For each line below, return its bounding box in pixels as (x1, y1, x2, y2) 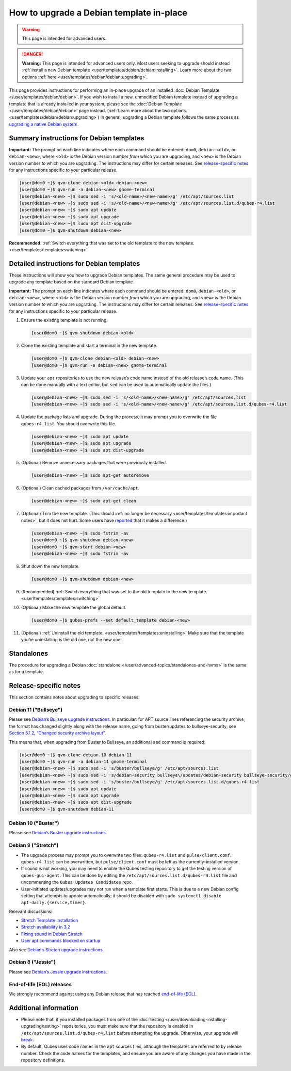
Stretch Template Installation (21, 917, 79, 924)
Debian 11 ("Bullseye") (9, 706, 63, 713)
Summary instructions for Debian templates (9, 134, 145, 142)
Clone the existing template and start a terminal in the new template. (21, 342, 158, 349)
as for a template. (9, 669, 44, 675)
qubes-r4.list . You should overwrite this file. (21, 421, 116, 426)
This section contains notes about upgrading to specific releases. (9, 694, 140, 700)
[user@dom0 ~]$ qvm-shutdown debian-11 (19, 806, 114, 812)
